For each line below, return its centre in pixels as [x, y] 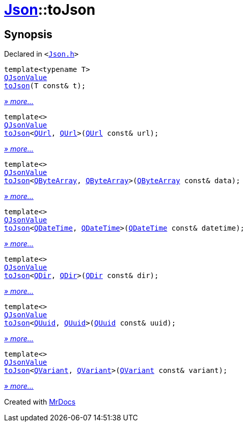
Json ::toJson [50, 10]
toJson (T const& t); [45, 86]
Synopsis [28, 34]
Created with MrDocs [40, 402]
